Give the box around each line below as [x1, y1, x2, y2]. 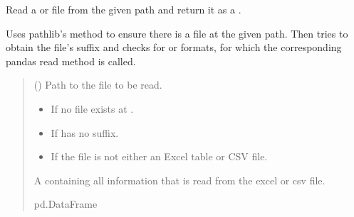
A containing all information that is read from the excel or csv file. [33, 172, 326, 187]
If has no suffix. [51, 125, 119, 140]
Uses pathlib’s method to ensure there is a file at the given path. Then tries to [6, 26, 348, 40]
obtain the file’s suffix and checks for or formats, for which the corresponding [6, 40, 342, 55]
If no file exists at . [51, 101, 134, 116]
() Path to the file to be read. [33, 77, 162, 92]
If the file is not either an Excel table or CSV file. [51, 149, 268, 164]
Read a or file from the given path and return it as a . [6, 2, 241, 16]
